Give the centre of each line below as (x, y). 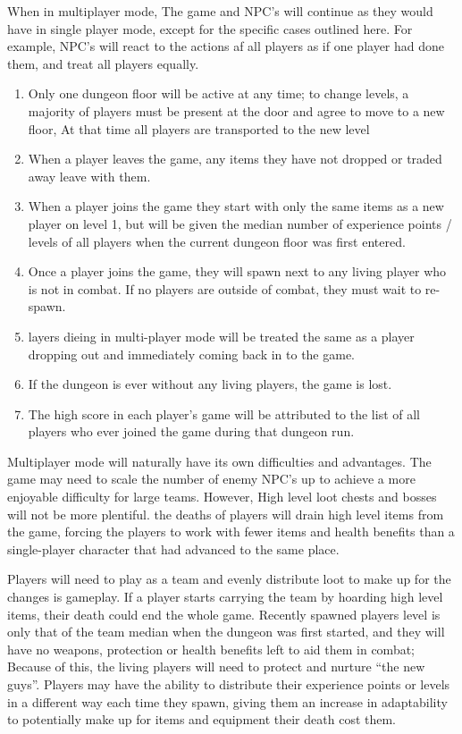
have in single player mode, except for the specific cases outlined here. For (210, 28)
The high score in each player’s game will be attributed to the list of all (224, 413)
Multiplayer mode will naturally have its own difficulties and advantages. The (219, 461)
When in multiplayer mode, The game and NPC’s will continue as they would (220, 11)
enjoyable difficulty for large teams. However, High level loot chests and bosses (222, 497)
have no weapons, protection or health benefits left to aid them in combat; (211, 649)
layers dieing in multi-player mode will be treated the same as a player (221, 336)
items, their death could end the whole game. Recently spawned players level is (224, 614)
